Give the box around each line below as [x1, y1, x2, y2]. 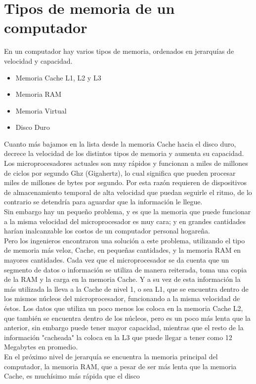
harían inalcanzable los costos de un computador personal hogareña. [4, 226, 210, 236]
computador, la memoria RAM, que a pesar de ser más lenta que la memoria [4, 361, 237, 371]
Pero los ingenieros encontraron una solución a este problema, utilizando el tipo [4, 235, 245, 245]
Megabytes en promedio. [4, 342, 78, 352]
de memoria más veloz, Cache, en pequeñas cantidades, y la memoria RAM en [4, 245, 241, 255]
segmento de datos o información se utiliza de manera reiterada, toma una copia [4, 264, 247, 274]
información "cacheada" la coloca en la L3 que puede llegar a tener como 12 [4, 332, 232, 342]
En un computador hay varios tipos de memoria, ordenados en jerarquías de [4, 46, 234, 56]
